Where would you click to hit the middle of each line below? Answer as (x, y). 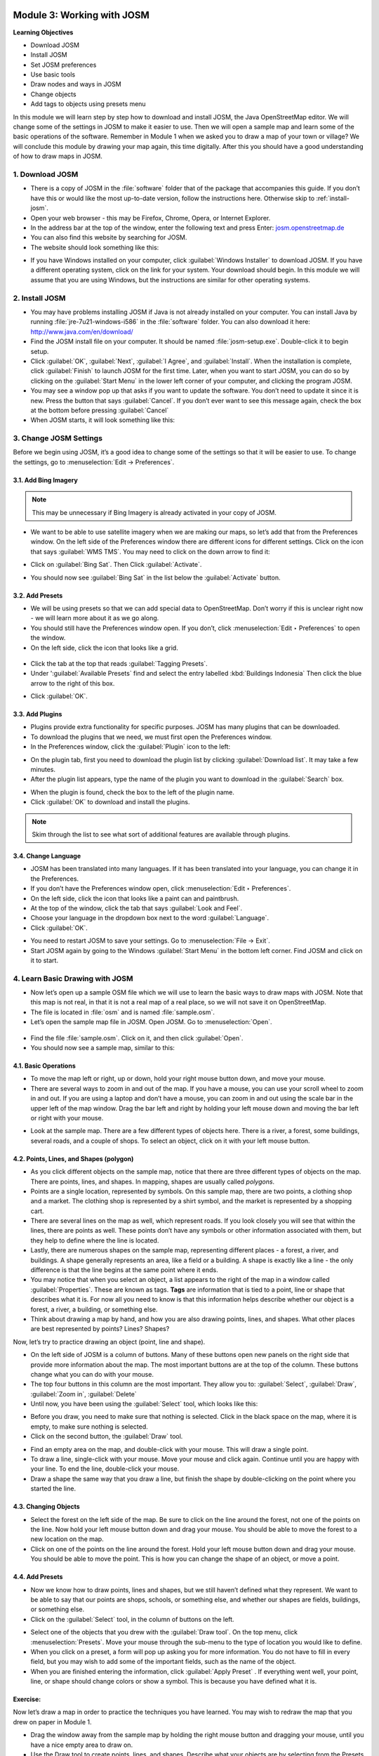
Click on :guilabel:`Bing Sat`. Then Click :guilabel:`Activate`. (116, 565)
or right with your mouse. (67, 1118)
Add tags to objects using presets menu (88, 104)
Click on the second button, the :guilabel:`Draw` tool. (107, 1436)
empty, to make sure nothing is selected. (89, 1427)
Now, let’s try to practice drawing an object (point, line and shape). (109, 1342)
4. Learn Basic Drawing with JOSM (73, 978)
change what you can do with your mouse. (92, 1374)
